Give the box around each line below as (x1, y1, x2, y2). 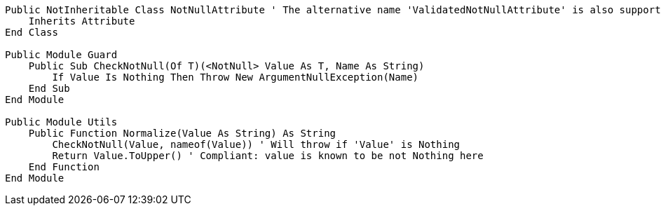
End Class (5, 27, 58, 38)
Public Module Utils (5, 116, 118, 128)
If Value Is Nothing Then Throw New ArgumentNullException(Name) (52, 72, 419, 83)
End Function (28, 161, 100, 172)
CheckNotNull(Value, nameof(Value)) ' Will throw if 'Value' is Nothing (52, 139, 461, 150)
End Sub (28, 83, 70, 94)
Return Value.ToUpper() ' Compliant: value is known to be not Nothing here (52, 150, 484, 161)
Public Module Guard (5, 49, 118, 60)
